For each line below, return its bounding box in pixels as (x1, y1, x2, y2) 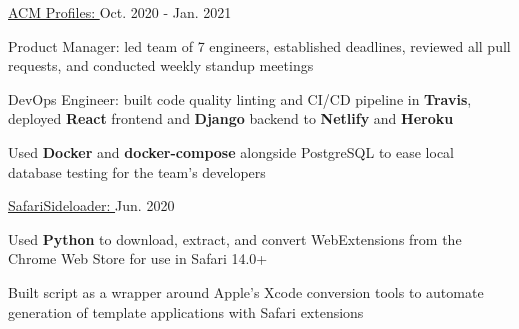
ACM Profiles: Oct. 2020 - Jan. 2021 (8, 2, 232, 22)
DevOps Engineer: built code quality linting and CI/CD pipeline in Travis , (8, 88, 472, 109)
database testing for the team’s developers (8, 161, 266, 182)
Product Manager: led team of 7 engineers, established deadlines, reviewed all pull (8, 35, 511, 56)
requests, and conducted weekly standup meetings (8, 55, 314, 76)
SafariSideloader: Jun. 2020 (8, 195, 175, 216)
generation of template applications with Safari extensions (8, 301, 364, 322)
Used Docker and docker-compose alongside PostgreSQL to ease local (8, 141, 455, 162)
